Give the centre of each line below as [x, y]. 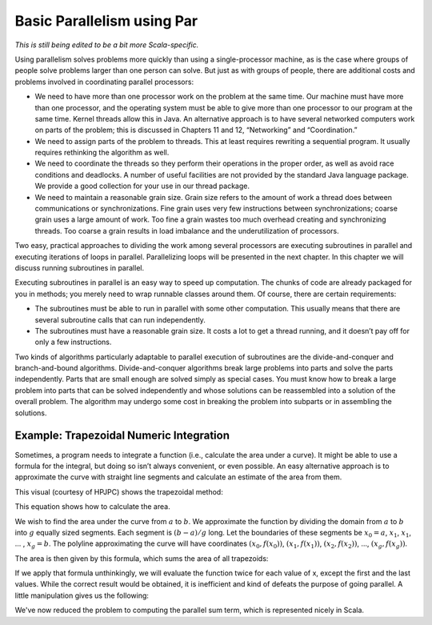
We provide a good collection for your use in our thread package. [142, 186]
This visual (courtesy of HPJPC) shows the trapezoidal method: [119, 491]
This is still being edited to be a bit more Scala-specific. [107, 45]
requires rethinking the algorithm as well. [102, 153]
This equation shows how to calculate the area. [93, 507]
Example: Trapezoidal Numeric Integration [122, 436]
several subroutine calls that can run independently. [120, 319]
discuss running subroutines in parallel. [79, 267]
